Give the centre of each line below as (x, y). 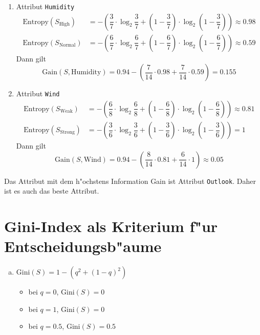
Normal (67, 45)
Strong (67, 132)
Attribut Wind (38, 93)
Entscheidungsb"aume (83, 246)
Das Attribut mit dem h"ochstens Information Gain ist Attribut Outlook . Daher (130, 181)
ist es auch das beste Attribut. (52, 191)
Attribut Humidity (45, 6)
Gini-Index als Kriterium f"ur (111, 226)
